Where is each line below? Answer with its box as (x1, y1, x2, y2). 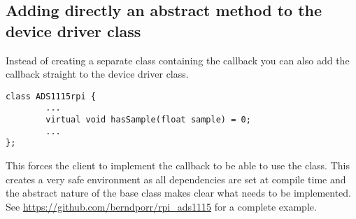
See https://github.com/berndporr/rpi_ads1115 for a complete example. (6, 199, 317, 213)
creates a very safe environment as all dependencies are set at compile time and (6, 171, 346, 186)
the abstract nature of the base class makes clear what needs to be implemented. (6, 185, 352, 200)
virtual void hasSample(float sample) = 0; (45, 115, 251, 125)
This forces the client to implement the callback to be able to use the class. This (6, 158, 350, 173)
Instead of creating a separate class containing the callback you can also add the (6, 52, 350, 67)
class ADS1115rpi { (6, 91, 96, 101)
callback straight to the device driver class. (6, 66, 189, 81)
